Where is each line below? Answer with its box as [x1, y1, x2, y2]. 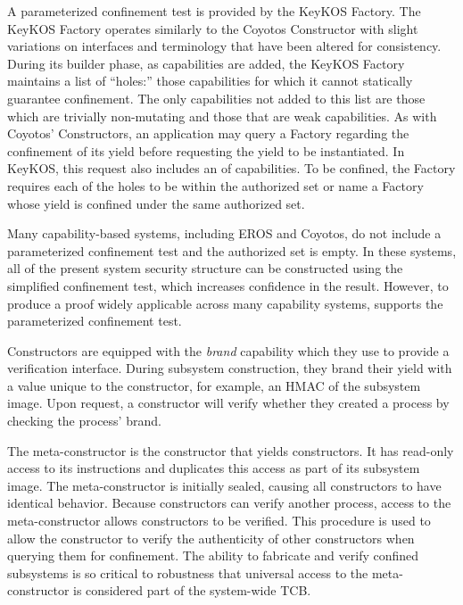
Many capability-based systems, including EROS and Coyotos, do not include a [7, 224, 442, 243]
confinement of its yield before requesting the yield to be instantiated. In [7, 141, 405, 160]
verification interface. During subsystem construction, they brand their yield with [7, 359, 452, 377]
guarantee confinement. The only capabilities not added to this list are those [7, 88, 426, 107]
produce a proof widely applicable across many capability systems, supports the [7, 294, 443, 312]
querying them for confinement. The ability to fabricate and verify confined [7, 546, 419, 565]
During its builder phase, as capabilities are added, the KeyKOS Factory [7, 54, 405, 72]
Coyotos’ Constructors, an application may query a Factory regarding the [7, 124, 409, 143]
